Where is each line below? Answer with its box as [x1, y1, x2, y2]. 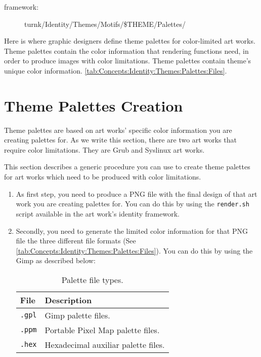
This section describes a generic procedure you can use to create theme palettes [4, 161, 250, 172]
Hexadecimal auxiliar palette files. [45, 338, 165, 350]
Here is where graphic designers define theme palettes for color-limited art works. [4, 35, 255, 46]
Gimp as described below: [16, 255, 96, 266]
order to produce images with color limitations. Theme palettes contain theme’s [4, 55, 251, 66]
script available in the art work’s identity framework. [16, 208, 180, 219]
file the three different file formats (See [16, 235, 136, 246]
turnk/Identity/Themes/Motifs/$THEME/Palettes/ [24, 18, 186, 29]
